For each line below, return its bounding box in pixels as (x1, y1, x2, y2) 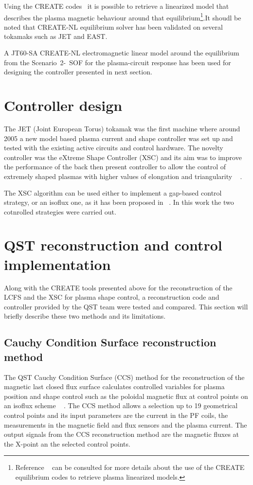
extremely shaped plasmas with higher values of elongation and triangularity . (4, 171, 242, 181)
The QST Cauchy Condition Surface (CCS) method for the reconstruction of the (4, 372, 245, 382)
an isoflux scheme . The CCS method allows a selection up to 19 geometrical (4, 400, 238, 411)
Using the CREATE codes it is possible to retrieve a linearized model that (4, 1, 229, 11)
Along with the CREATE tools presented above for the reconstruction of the (4, 282, 233, 292)
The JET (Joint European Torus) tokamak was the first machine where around (4, 123, 240, 133)
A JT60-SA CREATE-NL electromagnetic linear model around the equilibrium (4, 48, 239, 58)
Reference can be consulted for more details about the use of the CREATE (15, 462, 245, 472)
